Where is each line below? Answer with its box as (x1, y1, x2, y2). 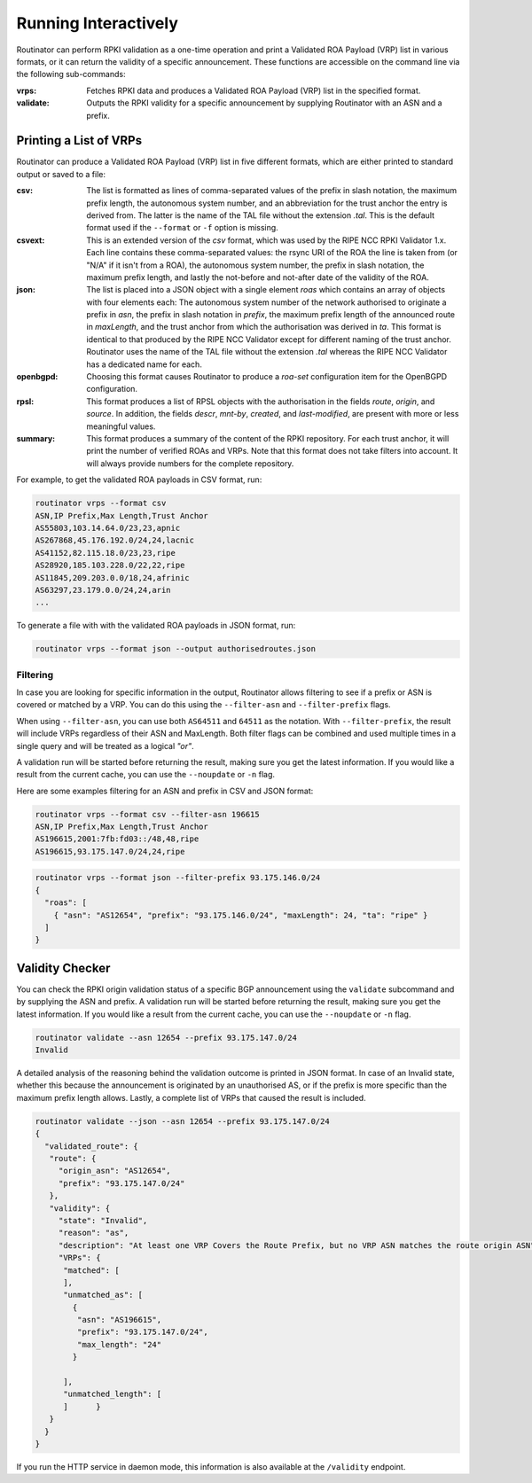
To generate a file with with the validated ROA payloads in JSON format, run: (16, 621, 296, 631)
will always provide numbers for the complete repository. (86, 457, 294, 469)
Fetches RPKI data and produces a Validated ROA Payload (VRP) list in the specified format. (86, 85, 421, 96)
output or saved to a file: (16, 168, 106, 179)
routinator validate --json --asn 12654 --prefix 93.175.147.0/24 (35, 1116, 330, 1126)
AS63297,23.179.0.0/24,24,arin (35, 585, 172, 595)
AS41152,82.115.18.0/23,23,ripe (35, 548, 176, 558)
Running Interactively (16, 13, 179, 33)
